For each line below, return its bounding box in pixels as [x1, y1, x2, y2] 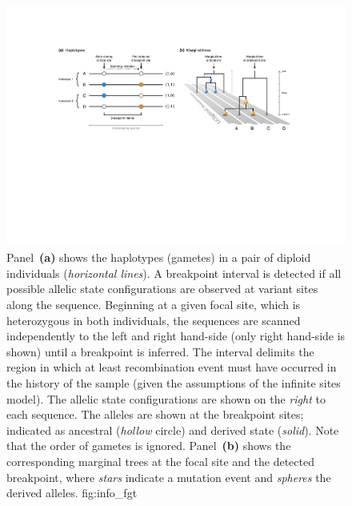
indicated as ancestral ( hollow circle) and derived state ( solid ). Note [6, 421, 339, 438]
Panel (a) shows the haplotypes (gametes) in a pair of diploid [6, 249, 311, 266]
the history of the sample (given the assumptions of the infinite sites [6, 375, 341, 391]
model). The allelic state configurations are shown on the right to [6, 390, 326, 407]
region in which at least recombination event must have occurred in [6, 359, 337, 375]
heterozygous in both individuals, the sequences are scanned [6, 311, 301, 328]
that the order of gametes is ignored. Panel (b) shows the [6, 437, 291, 454]
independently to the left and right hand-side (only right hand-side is [6, 327, 346, 344]
